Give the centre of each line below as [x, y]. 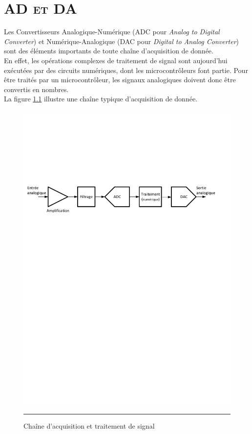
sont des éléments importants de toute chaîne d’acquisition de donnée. [109, 51]
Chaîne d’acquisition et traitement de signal [89, 425]
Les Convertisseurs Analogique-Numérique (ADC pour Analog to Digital [112, 32]
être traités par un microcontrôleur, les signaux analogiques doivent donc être [120, 80]
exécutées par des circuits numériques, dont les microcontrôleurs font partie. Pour [126, 70]
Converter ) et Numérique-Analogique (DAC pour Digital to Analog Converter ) [122, 41]
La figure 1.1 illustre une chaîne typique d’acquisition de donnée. [101, 99]
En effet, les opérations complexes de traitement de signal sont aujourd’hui [116, 60]
